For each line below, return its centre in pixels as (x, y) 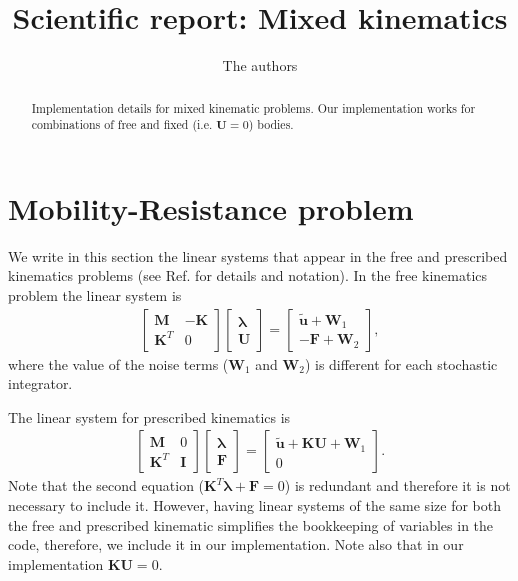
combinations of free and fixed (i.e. (122, 124)
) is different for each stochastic (401, 363)
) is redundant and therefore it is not (397, 485)
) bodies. (271, 124)
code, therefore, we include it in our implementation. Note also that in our (236, 544)
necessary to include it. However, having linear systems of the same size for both (254, 504)
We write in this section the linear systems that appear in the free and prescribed (258, 255)
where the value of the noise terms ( (118, 363)
